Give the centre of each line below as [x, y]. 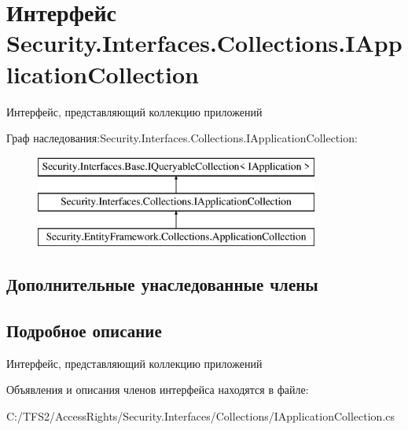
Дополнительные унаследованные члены [162, 284]
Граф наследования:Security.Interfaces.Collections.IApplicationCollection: [182, 138]
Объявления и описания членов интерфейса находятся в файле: [158, 390]
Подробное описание [84, 330]
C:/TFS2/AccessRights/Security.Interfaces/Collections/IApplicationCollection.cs [201, 415]
